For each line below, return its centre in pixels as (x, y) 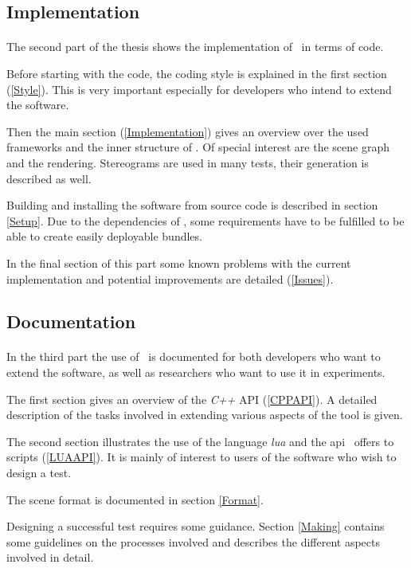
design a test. (39, 473)
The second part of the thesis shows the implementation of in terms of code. (195, 47)
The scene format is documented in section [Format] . (135, 499)
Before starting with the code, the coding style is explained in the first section (197, 73)
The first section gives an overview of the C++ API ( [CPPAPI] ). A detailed (192, 399)
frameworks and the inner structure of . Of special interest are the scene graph (198, 147)
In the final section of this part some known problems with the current (179, 262)
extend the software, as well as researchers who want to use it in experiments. (196, 372)
